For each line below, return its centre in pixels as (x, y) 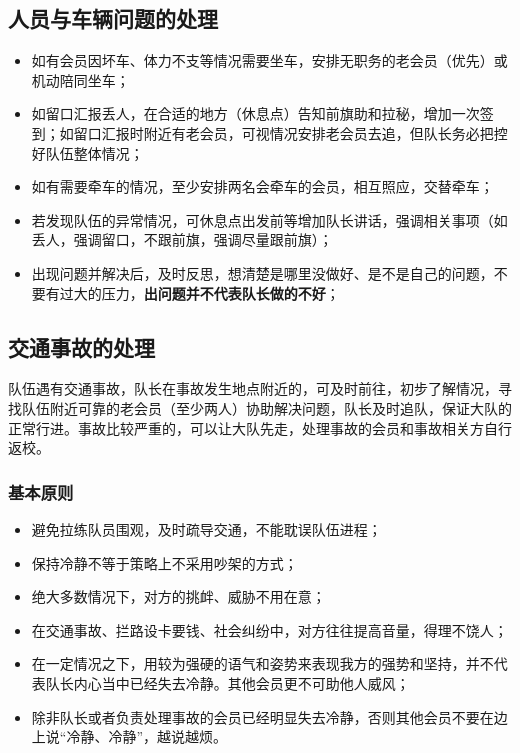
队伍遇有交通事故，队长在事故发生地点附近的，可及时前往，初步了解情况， (253, 388)
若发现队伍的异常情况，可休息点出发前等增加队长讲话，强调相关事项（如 (269, 219)
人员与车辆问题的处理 (113, 18)
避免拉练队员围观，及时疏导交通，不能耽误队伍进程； (206, 528)
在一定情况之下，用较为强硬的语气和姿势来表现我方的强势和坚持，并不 (262, 663)
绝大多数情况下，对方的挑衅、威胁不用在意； (178, 596)
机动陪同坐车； (80, 79)
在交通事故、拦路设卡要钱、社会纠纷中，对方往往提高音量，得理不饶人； (269, 629)
